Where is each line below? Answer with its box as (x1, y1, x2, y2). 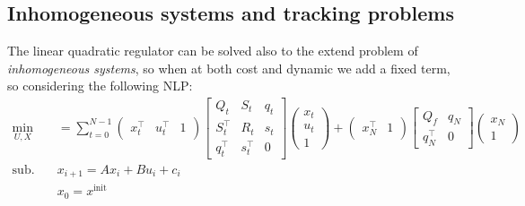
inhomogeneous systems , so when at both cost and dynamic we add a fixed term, (7, 58, 451, 77)
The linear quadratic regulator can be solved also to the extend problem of (7, 41, 418, 60)
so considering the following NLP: (7, 76, 193, 95)
